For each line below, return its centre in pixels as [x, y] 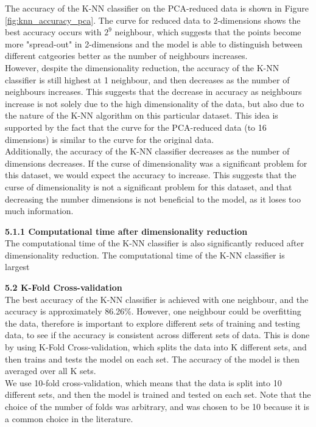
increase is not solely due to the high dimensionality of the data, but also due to [155, 103]
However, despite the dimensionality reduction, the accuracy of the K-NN [142, 67]
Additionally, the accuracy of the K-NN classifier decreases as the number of [147, 151]
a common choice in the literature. [69, 418]
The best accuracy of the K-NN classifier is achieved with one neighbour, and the [157, 299]
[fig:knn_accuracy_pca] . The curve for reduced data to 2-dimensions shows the [153, 20]
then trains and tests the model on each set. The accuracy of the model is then [152, 359]
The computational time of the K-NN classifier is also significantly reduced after [155, 243]
